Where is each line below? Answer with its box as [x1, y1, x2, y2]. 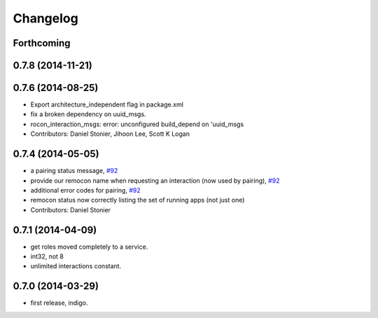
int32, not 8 [30, 252, 64, 261]
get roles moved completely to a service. [30, 242, 148, 251]
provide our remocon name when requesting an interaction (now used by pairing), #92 [30, 176, 280, 185]
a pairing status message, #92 [30, 167, 118, 175]
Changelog [13, 11, 78, 26]
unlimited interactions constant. [30, 262, 122, 270]
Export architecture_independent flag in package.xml [30, 100, 183, 109]
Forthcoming [13, 37, 71, 49]
